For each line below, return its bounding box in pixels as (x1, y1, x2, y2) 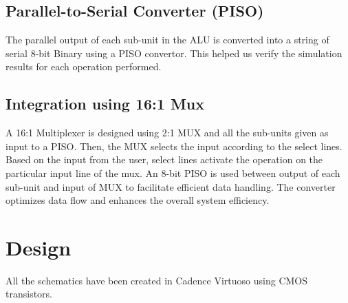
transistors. (6, 286, 52, 301)
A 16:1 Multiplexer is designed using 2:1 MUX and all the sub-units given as (6, 125, 329, 140)
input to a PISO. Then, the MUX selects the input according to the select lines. (6, 138, 342, 153)
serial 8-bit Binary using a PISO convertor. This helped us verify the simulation (6, 45, 342, 60)
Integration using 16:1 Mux (6, 93, 205, 114)
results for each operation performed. (6, 59, 162, 74)
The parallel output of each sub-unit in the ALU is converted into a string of (6, 32, 329, 47)
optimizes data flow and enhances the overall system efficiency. (6, 193, 270, 207)
